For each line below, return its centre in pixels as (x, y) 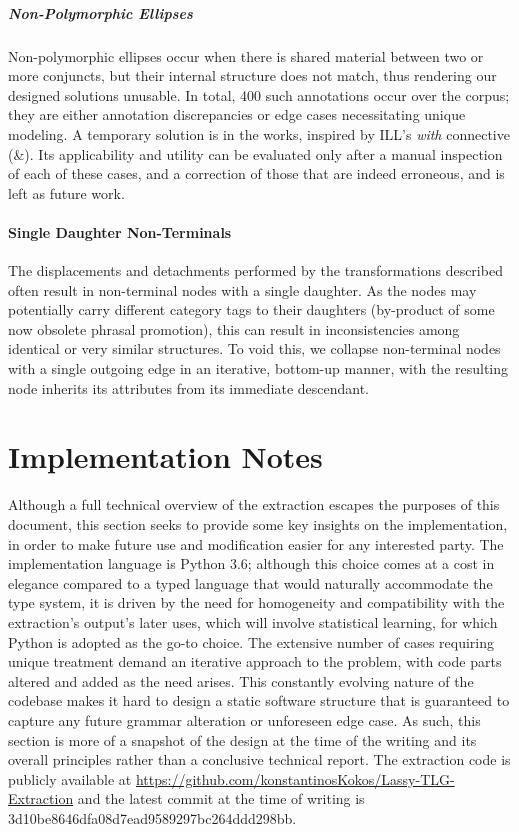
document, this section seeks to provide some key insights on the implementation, (258, 523)
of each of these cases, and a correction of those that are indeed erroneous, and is (256, 173)
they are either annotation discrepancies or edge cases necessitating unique (237, 114)
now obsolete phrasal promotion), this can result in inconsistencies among (234, 328)
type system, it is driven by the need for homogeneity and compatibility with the (256, 602)
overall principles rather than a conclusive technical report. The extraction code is (259, 759)
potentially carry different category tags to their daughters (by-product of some (251, 309)
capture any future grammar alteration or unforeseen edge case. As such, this (244, 719)
